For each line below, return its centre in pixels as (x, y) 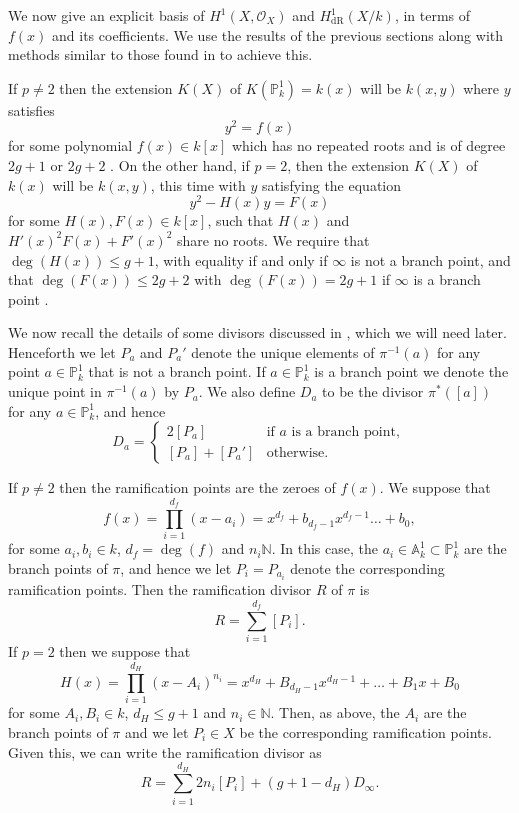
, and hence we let (176, 567)
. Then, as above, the (335, 712)
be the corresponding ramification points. (365, 731)
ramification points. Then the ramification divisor (160, 589)
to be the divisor (373, 391)
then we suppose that (125, 651)
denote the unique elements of (283, 351)
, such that (240, 220)
